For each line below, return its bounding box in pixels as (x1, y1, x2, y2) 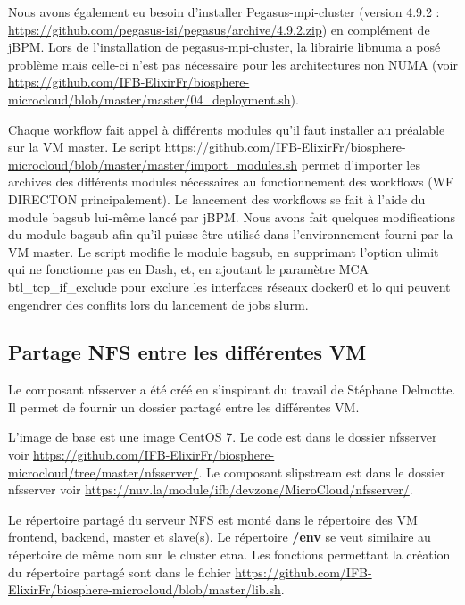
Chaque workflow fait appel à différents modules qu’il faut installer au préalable (8, 120, 445, 138)
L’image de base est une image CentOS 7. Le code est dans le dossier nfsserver (8, 427, 437, 446)
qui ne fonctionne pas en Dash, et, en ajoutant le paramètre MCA (8, 260, 370, 278)
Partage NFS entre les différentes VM (8, 338, 367, 366)
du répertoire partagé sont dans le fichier (8, 562, 231, 581)
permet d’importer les (301, 154, 420, 173)
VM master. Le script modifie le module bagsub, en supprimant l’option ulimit (8, 242, 439, 261)
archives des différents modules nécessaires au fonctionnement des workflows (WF (8, 172, 454, 191)
